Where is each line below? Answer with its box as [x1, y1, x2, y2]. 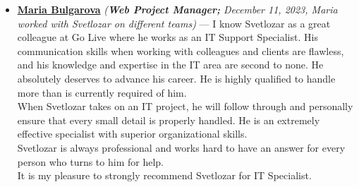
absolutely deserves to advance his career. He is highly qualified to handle [17, 71, 336, 85]
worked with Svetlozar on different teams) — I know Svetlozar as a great [17, 16, 331, 30]
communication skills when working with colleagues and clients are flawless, [17, 43, 344, 58]
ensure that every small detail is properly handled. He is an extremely [17, 112, 320, 127]
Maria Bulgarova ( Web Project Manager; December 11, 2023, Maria [17, 2, 338, 16]
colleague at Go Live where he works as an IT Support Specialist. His [17, 30, 318, 44]
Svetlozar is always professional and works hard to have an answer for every [17, 140, 346, 155]
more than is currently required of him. [17, 85, 187, 99]
